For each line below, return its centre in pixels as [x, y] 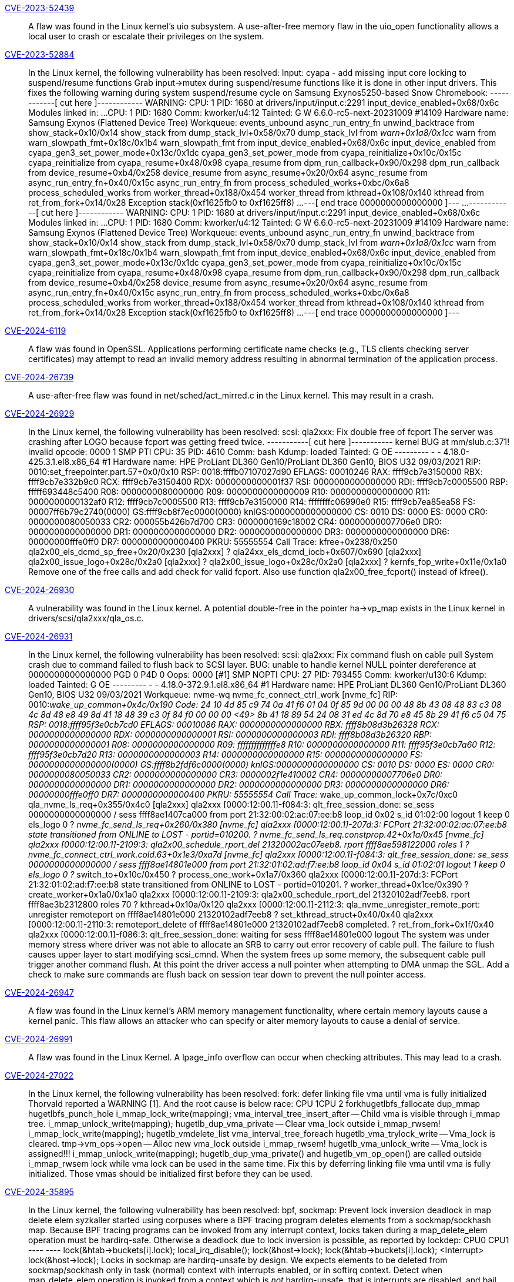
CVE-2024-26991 [39, 1039]
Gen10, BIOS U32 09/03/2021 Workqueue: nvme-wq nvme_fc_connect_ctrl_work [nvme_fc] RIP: [213, 694]
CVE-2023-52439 [40, 8]
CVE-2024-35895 [39, 1192]
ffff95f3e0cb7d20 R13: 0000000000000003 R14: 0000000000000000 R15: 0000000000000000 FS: [226, 754]
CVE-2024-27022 [39, 1075]
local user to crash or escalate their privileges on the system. [146, 36]
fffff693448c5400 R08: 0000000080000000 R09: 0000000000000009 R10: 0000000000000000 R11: [229, 492]
